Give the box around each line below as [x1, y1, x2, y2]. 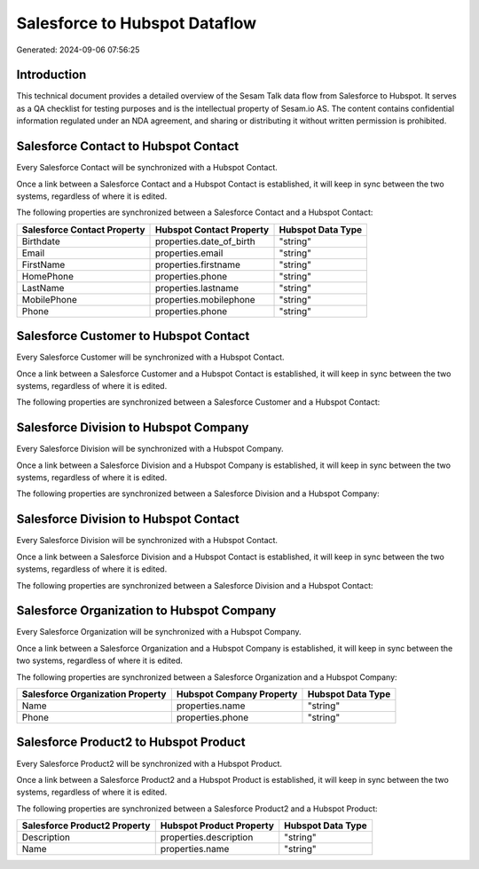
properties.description [160, 831, 254, 843]
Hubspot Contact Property [154, 223, 270, 235]
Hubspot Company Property [176, 688, 298, 700]
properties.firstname [154, 258, 241, 271]
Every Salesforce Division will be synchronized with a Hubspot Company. [16, 444, 284, 454]
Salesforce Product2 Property [21, 819, 151, 832]
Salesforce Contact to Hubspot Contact [16, 138, 239, 154]
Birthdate [21, 235, 61, 248]
